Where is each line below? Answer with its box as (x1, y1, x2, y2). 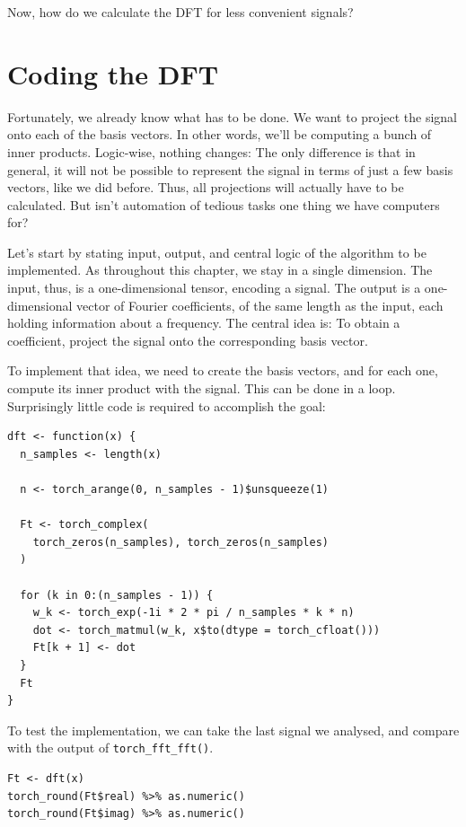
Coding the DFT (7, 55, 219, 92)
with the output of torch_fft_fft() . (7, 738, 214, 757)
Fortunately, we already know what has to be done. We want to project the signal (7, 107, 457, 126)
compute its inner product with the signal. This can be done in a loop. (7, 379, 396, 398)
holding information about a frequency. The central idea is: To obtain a (7, 313, 400, 332)
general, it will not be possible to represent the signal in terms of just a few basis (7, 160, 453, 179)
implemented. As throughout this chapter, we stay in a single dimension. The (7, 260, 433, 279)
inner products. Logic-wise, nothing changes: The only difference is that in (7, 142, 416, 161)
